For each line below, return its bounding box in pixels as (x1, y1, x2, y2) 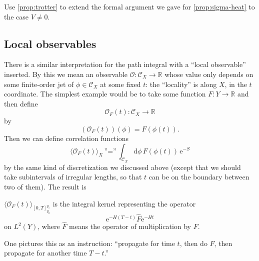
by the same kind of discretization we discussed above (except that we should (4, 161, 241, 172)
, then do (179, 237, 207, 248)
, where (37, 221, 60, 231)
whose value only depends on (164, 68, 253, 79)
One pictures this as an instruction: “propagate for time (4, 237, 175, 248)
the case (4, 11, 29, 21)
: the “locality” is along (145, 78, 217, 89)
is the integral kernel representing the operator (52, 198, 196, 208)
